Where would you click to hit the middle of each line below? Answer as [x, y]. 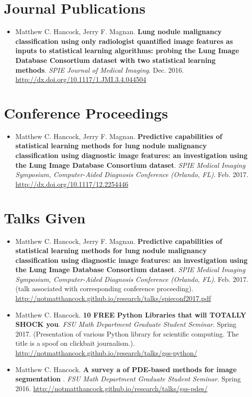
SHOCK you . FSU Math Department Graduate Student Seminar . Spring [126, 324]
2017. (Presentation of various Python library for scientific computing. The [127, 333]
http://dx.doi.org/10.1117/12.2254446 [72, 184]
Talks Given [45, 217]
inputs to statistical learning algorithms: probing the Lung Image [127, 50]
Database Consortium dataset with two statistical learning [116, 60]
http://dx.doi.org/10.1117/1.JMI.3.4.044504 [81, 79]
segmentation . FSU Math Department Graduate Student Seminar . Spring [128, 379]
